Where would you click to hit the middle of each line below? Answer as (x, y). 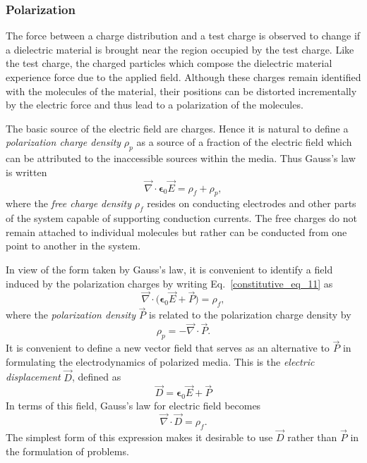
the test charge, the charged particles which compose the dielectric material (169, 63)
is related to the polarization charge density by (250, 315)
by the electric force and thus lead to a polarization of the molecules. (155, 105)
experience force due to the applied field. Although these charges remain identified (183, 77)
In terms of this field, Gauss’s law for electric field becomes (133, 406)
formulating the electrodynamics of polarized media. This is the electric (160, 361)
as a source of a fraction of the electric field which (244, 142)
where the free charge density (69, 203)
